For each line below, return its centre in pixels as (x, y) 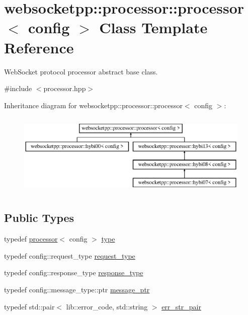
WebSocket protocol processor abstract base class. (81, 71)
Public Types (39, 218)
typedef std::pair (29, 306)
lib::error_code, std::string (107, 306)
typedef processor (31, 239)
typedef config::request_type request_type (70, 255)
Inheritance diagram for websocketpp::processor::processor (93, 105)
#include (18, 88)
